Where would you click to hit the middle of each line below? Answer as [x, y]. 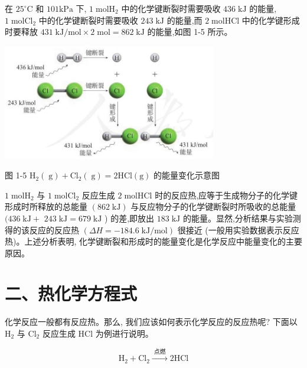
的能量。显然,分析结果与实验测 [242, 218]
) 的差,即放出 [130, 218]
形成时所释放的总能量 [46, 206]
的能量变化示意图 [187, 175]
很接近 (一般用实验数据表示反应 [238, 229]
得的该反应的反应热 [42, 229]
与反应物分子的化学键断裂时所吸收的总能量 [213, 206]
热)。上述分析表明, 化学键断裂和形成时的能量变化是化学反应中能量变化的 [145, 241]
